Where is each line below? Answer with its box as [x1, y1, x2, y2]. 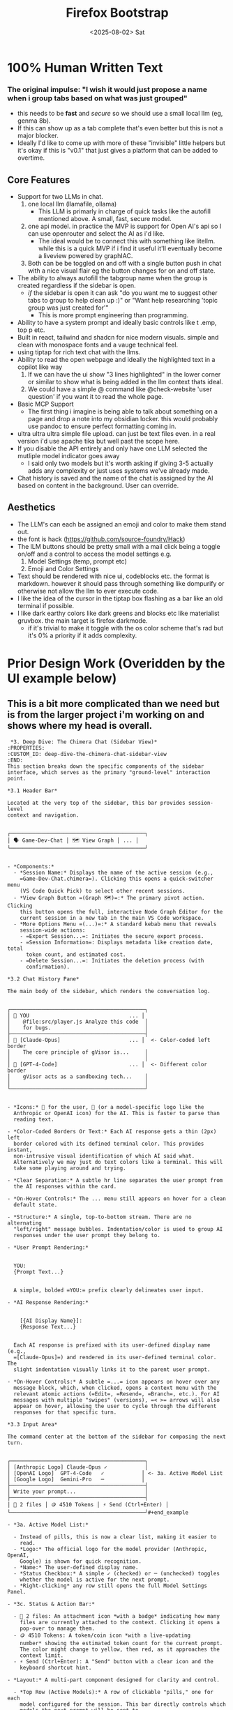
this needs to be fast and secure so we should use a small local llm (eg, [17, 109, 223, 118]
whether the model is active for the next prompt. [20, 1576, 170, 1583]
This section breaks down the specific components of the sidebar [7, 762, 204, 770]
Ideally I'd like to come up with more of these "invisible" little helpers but [17, 139, 225, 147]
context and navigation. [7, 811, 80, 819]
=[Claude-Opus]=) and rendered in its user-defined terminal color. [13, 1354, 217, 1361]
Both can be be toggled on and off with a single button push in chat [27, 259, 222, 268]
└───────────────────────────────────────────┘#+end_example [7, 1508, 189, 1516]
